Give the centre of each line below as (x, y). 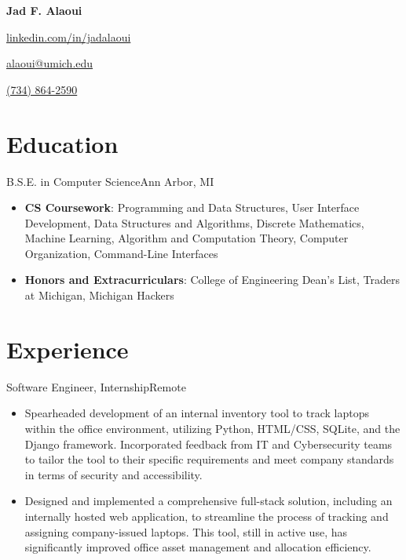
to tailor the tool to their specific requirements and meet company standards (209, 459)
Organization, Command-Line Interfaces (121, 253)
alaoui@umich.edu (50, 63)
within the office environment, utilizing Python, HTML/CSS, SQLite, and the (212, 428)
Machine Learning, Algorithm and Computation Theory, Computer (187, 238)
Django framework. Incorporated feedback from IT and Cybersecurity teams (208, 444)
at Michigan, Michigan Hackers (99, 295)
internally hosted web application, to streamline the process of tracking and (207, 516)
